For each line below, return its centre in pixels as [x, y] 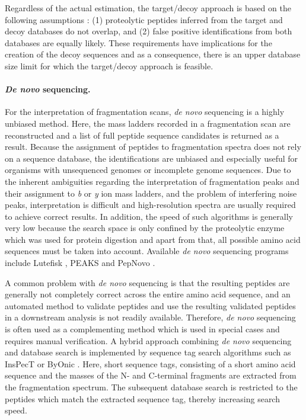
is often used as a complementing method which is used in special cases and [142, 329]
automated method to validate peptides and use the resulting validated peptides [150, 305]
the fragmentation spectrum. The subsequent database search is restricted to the [151, 387]
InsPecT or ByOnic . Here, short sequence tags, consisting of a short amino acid [150, 363]
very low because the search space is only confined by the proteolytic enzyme [145, 228]
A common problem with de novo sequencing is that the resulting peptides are [147, 282]
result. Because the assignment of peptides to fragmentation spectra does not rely [153, 147]
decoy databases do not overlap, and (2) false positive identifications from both [149, 31]
